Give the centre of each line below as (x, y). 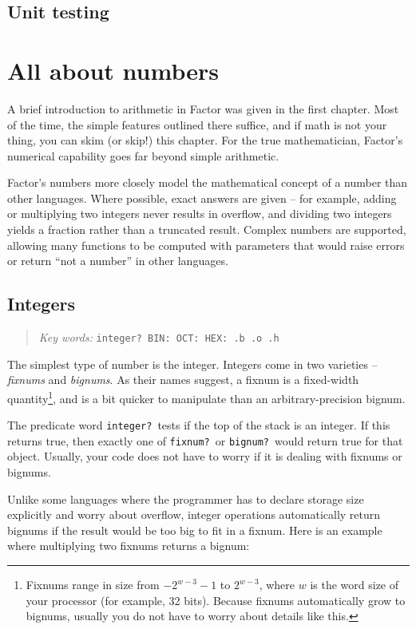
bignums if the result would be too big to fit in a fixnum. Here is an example (195, 530)
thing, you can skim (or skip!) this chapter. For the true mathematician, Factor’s (205, 140)
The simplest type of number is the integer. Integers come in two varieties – (192, 364)
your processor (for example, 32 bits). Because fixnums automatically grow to (216, 600)
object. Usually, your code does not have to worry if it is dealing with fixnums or (205, 456)
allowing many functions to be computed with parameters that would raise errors (206, 245)
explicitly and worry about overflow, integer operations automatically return (194, 514)
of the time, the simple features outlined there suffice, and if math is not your (197, 124)
